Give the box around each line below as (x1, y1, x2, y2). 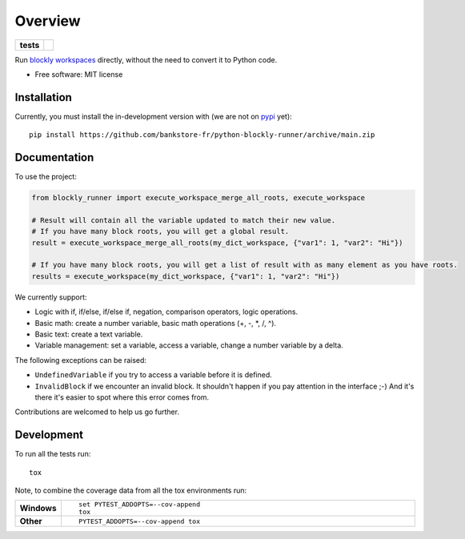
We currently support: (14, 292, 87, 302)
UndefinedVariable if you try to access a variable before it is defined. (34, 370, 272, 380)
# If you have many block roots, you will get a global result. (31, 227, 290, 236)
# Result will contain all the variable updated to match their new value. (31, 215, 336, 224)
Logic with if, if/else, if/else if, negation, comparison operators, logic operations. (34, 307, 299, 316)
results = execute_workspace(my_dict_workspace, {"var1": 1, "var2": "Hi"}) (31, 272, 340, 280)
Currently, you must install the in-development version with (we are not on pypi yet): (14, 111, 292, 121)
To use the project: (14, 172, 78, 182)
